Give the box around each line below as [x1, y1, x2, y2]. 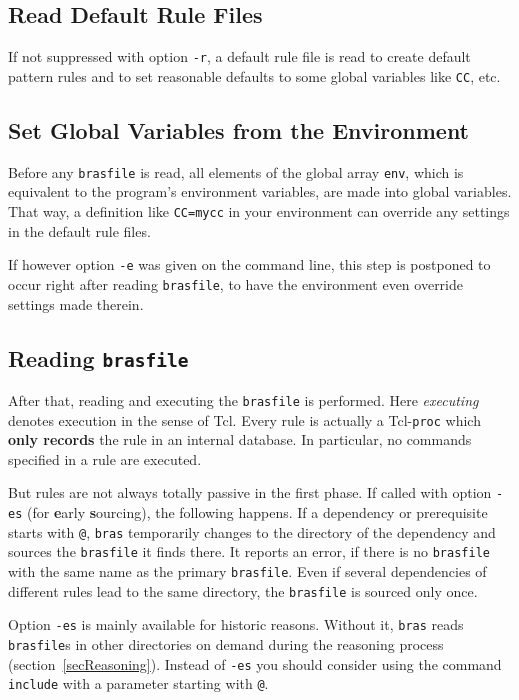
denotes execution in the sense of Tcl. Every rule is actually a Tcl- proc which [8, 409, 481, 430]
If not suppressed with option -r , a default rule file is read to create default [8, 46, 471, 67]
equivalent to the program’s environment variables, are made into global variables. [8, 181, 512, 202]
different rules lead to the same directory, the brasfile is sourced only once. [8, 580, 478, 601]
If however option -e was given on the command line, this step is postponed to [8, 254, 491, 275]
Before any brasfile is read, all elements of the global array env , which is [8, 161, 464, 182]
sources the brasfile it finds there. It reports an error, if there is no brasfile [8, 541, 490, 562]
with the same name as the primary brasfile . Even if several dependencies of [8, 561, 487, 582]
